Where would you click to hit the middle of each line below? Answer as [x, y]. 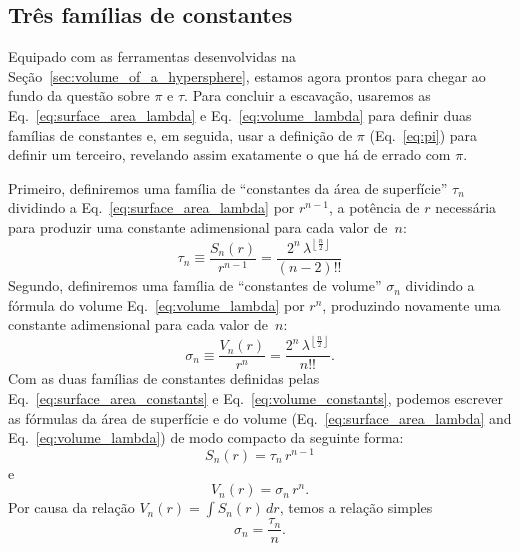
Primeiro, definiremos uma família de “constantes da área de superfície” [228, 187]
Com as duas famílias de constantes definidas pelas [164, 378]
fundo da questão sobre [79, 95]
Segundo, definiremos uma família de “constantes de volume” [195, 285]
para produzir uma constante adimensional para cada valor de [198, 226]
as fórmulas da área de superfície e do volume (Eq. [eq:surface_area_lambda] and [260, 417]
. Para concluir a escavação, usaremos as [307, 95]
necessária [466, 207]
